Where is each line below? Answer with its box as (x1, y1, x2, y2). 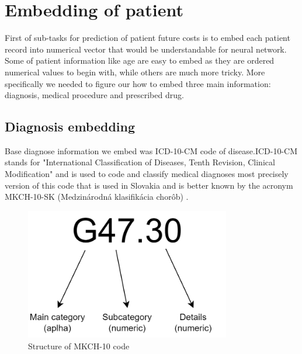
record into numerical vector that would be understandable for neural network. (5, 43, 287, 55)
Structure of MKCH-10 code (28, 339, 130, 352)
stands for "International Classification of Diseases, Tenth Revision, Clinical (5, 156, 275, 168)
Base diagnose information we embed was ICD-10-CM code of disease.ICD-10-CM (5, 144, 298, 157)
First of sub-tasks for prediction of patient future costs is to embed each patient (5, 32, 290, 44)
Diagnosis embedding (5, 117, 136, 136)
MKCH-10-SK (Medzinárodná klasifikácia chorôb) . (5, 190, 189, 203)
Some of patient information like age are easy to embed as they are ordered (5, 54, 275, 67)
